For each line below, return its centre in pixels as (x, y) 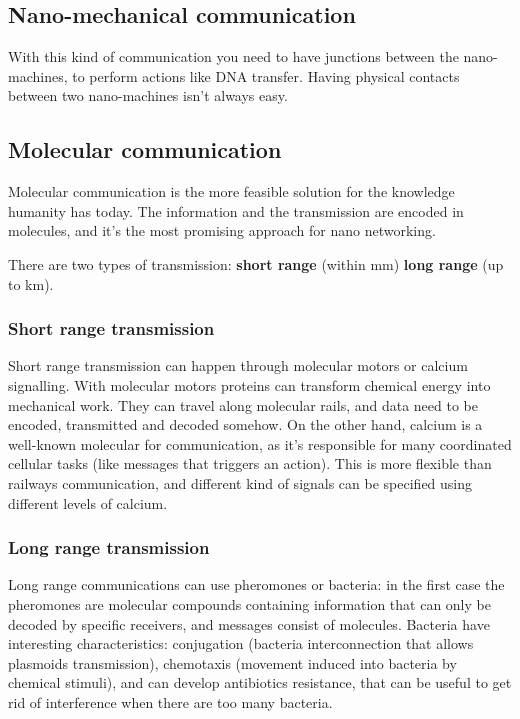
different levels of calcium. (88, 502)
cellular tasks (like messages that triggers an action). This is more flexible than (250, 463)
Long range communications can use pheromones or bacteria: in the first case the (256, 584)
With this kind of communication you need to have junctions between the (233, 56)
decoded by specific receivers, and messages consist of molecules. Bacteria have (249, 623)
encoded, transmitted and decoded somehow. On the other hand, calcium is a (245, 424)
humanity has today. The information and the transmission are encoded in (236, 210)
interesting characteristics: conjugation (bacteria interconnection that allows (241, 643)
